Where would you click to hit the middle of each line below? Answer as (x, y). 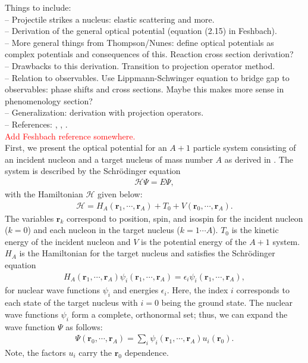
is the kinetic (255, 230)
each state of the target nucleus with (71, 302)
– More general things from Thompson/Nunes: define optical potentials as (139, 42)
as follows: (84, 326)
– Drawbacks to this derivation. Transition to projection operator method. (140, 65)
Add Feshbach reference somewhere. (70, 136)
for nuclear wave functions (52, 290)
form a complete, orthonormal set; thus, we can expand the (180, 314)
